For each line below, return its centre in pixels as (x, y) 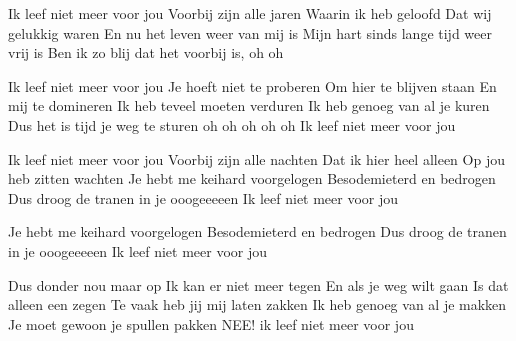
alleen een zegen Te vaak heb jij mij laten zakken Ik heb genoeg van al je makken (257, 304)
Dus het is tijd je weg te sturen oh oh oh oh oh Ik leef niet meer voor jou (232, 124)
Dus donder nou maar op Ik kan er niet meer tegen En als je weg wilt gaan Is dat (258, 284)
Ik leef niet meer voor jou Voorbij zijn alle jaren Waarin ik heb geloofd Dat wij (250, 13)
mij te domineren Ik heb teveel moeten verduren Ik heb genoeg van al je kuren (249, 105)
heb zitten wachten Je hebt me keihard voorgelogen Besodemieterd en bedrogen (252, 178)
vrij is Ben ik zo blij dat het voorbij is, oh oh (146, 52)
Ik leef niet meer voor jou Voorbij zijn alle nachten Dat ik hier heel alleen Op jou (256, 158)
